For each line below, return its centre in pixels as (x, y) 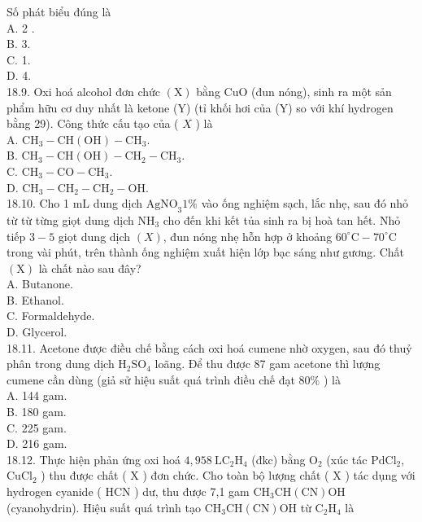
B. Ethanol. (35, 299)
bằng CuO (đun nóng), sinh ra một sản (294, 91)
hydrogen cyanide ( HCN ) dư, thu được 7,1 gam (128, 491)
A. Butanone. (40, 284)
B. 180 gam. (37, 412)
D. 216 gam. (37, 443)
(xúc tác (347, 459)
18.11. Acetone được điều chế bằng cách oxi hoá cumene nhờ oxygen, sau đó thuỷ (209, 347)
